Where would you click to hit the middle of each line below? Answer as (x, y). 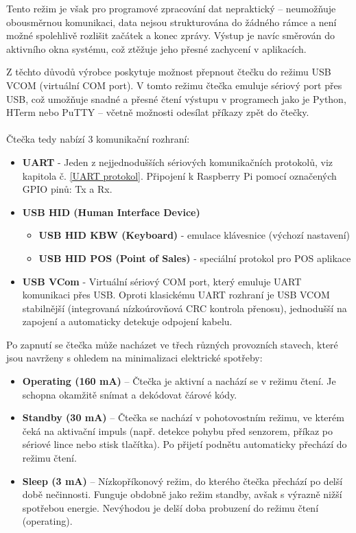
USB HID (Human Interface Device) (111, 212)
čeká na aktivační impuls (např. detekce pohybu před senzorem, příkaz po (178, 430)
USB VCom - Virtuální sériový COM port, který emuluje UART (162, 281)
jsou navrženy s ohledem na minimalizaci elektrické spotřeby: (134, 358)
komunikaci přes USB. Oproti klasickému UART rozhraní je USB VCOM (176, 295)
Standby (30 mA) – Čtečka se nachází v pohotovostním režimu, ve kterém (183, 417)
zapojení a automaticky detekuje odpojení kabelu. (127, 321)
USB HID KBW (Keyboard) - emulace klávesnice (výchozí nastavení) (194, 235)
